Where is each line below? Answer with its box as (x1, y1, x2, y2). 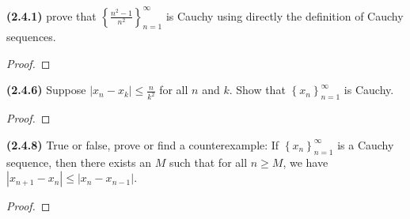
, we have (283, 153, 328, 170)
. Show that (229, 81, 286, 98)
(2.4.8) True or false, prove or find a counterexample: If (6, 136, 279, 153)
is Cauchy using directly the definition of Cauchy (165, 7, 404, 24)
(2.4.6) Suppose (6, 81, 86, 98)
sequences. (6, 28, 56, 45)
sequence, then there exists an (6, 153, 152, 170)
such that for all (169, 153, 248, 170)
